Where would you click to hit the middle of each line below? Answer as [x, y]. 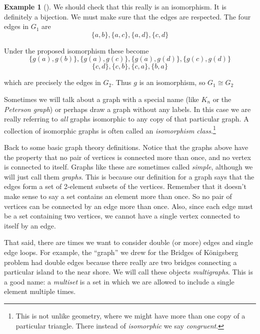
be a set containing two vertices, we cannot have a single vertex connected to [122, 216]
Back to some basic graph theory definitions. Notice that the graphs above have [126, 147]
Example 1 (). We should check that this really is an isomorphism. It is [115, 6]
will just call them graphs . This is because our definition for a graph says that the [129, 176]
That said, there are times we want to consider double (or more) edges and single [128, 242]
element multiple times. [40, 291]
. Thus [121, 82]
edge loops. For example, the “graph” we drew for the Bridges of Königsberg [121, 252]
